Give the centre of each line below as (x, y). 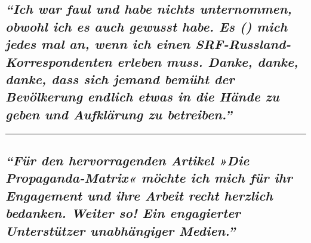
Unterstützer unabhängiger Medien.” (121, 230)
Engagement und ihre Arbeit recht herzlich (139, 195)
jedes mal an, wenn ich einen (98, 44)
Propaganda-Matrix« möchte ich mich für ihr (149, 178)
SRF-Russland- (243, 44)
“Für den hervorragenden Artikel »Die (127, 160)
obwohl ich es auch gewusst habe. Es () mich (147, 26)
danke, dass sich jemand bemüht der (120, 79)
